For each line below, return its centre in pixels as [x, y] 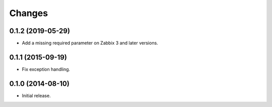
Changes [28, 13]
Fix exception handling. [46, 69]
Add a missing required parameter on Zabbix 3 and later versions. [90, 43]
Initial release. [36, 95]
